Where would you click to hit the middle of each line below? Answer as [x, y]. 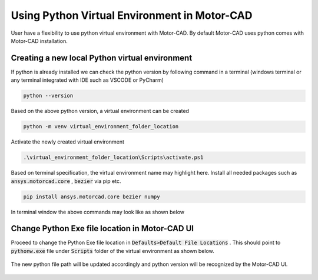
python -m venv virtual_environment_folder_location [101, 127]
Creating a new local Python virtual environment [102, 58]
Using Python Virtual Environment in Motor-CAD [132, 15]
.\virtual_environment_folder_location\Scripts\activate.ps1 [113, 158]
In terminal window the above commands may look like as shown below [98, 212]
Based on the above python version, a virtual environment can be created [100, 111]
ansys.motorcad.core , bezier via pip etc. [66, 181]
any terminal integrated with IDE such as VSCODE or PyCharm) [87, 80]
